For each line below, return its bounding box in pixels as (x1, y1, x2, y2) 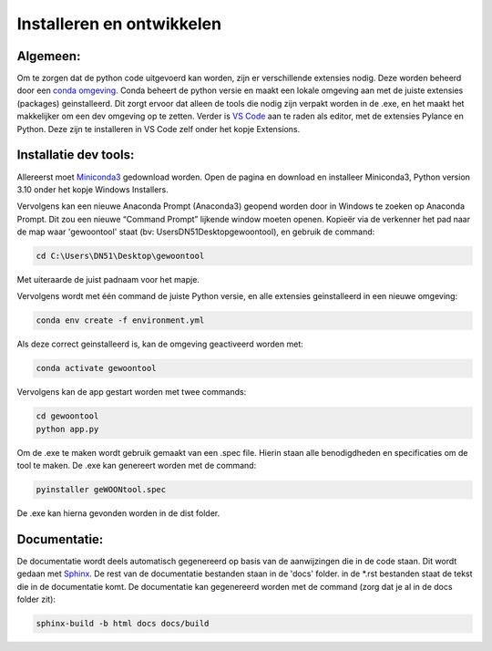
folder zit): (16, 594, 56, 605)
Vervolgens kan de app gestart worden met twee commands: (16, 387, 247, 398)
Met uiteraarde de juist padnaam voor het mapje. (16, 274, 200, 285)
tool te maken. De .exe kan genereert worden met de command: (16, 460, 257, 471)
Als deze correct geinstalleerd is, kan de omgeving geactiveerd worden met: (16, 338, 304, 350)
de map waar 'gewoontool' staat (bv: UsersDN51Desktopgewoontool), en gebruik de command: (16, 226, 375, 237)
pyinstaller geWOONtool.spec (36, 484, 167, 495)
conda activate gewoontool (36, 363, 157, 374)
